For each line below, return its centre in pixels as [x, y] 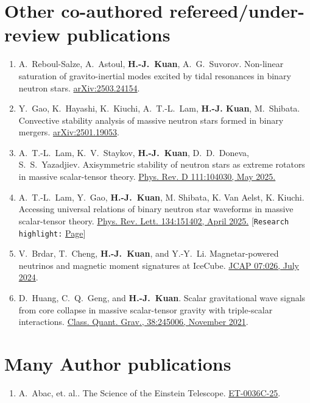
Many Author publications [118, 363]
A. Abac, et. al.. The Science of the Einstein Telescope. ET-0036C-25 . [150, 392]
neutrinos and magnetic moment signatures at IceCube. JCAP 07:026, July [159, 265]
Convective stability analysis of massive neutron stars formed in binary [151, 120]
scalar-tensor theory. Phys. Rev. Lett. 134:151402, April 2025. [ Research [154, 220]
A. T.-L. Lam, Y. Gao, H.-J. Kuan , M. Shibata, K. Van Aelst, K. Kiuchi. [161, 197]
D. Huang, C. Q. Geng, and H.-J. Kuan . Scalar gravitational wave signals [162, 297]
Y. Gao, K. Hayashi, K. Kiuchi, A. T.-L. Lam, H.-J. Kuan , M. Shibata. [159, 108]
